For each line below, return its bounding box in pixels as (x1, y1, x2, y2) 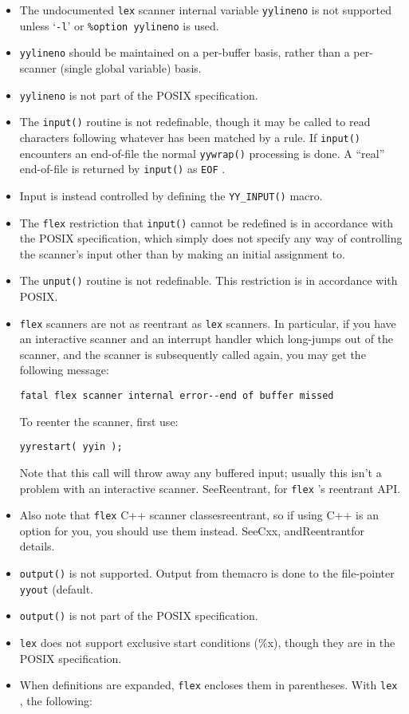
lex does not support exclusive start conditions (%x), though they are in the (19, 634, 395, 650)
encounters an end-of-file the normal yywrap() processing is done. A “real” (19, 144, 385, 161)
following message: (19, 361, 109, 378)
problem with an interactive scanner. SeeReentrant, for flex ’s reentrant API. (19, 479, 401, 496)
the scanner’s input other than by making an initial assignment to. (19, 245, 345, 262)
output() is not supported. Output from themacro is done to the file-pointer (19, 565, 395, 582)
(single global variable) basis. (60, 59, 202, 76)
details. (19, 538, 55, 554)
